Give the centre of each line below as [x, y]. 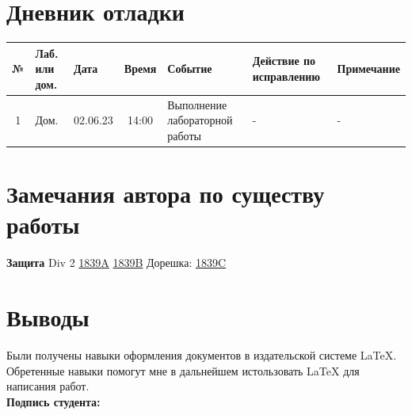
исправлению [286, 76]
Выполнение [197, 104]
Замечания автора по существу [166, 194]
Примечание [368, 69]
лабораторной [200, 120]
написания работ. [48, 386]
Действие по [284, 61]
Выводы [48, 317]
